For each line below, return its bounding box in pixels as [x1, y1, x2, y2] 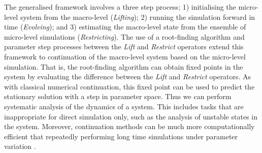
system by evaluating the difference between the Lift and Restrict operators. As [4, 71, 251, 82]
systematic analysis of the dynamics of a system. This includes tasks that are [4, 101, 244, 111]
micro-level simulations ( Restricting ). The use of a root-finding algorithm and [4, 31, 245, 42]
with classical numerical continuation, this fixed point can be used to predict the [4, 81, 255, 91]
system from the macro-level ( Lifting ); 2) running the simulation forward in [20, 11, 255, 22]
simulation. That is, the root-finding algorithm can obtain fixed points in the [4, 61, 243, 72]
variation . [4, 141, 36, 151]
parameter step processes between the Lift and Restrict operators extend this [4, 41, 244, 52]
